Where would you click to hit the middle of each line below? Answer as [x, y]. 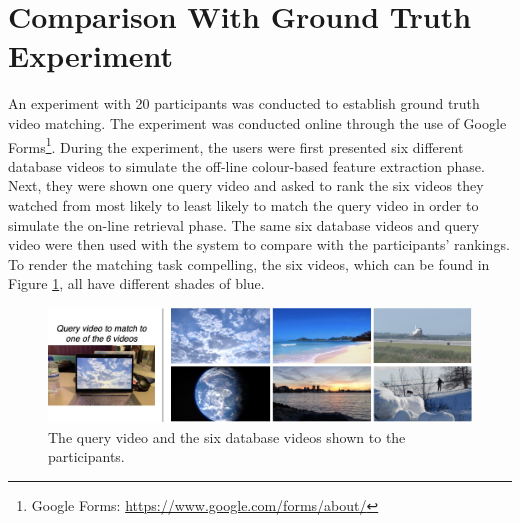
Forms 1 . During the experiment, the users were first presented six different [236, 145]
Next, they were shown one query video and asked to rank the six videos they [246, 185]
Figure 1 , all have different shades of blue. [136, 283]
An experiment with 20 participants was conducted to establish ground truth [244, 103]
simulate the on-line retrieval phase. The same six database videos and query [244, 224]
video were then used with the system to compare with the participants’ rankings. [259, 244]
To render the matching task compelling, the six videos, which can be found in [249, 263]
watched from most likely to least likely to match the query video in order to [243, 204]
